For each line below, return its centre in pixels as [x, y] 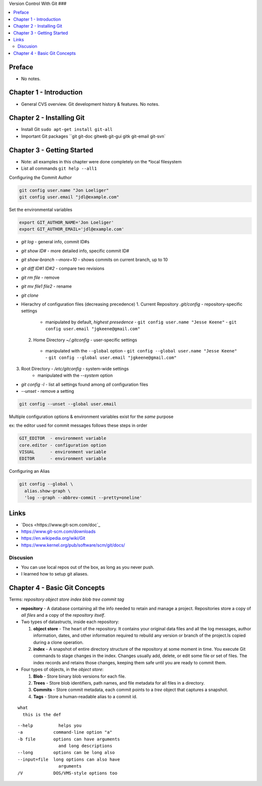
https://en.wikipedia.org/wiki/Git [53, 538]
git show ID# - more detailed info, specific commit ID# [75, 251]
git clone [30, 295]
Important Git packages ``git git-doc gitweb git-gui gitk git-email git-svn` [93, 136]
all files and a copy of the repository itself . [63, 615]
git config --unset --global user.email [68, 404]
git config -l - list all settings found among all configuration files [85, 384]
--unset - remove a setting [48, 391]
